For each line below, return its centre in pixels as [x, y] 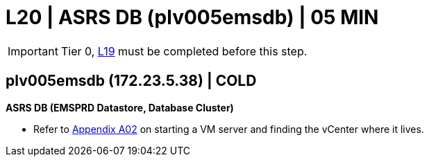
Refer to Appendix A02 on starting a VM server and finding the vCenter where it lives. [229, 129]
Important [33, 51]
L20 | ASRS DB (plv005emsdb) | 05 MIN [192, 17]
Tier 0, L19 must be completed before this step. [184, 51]
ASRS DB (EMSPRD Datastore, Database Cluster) [120, 107]
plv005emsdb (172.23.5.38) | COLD [131, 81]
